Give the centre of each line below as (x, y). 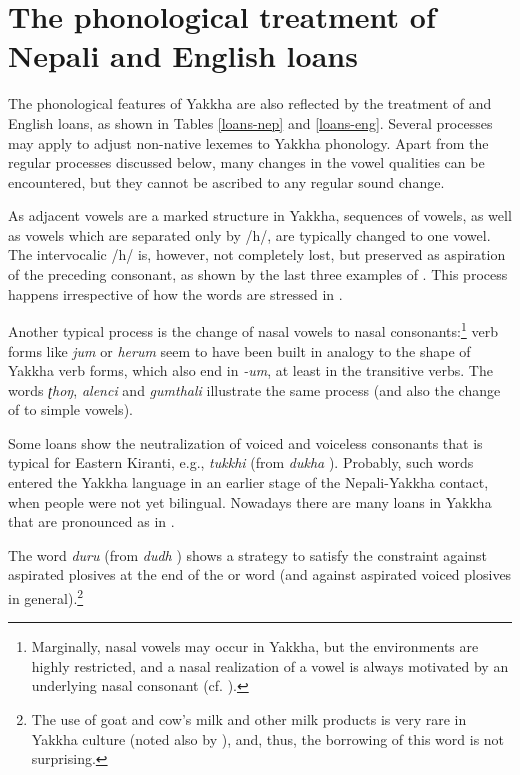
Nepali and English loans (183, 55)
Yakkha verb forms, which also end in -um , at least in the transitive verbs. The (250, 370)
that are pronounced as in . (91, 521)
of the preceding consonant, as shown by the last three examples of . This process (258, 274)
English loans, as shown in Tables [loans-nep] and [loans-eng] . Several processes (250, 122)
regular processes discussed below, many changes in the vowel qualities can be (246, 162)
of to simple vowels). (70, 409)
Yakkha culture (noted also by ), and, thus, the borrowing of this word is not (268, 738)
